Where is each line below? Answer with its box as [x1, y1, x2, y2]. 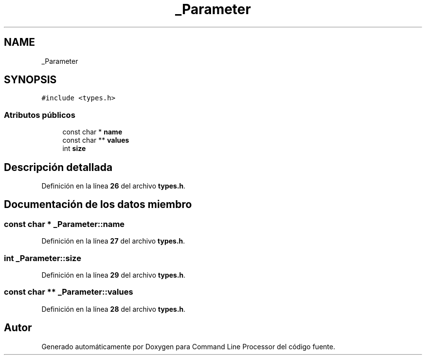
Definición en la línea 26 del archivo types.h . [41, 182, 186, 190]
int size [62, 144, 86, 153]
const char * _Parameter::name [4, 219, 125, 229]
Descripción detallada [4, 161, 113, 173]
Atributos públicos [4, 110, 75, 120]
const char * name [62, 128, 123, 136]
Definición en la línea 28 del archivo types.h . [41, 304, 186, 313]
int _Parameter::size [4, 253, 81, 263]
